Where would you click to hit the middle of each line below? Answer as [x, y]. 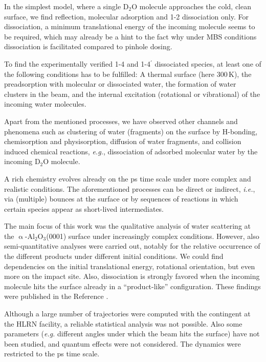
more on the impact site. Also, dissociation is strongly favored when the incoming [132, 276]
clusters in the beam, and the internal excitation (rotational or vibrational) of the [132, 94]
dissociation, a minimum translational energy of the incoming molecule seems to [130, 26]
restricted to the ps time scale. [52, 354]
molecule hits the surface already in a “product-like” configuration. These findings [132, 286]
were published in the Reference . [56, 296]
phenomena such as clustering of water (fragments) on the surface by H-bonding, [131, 131]
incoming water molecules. [45, 104]
